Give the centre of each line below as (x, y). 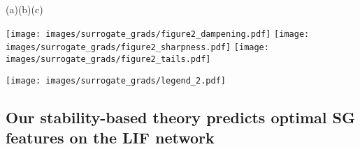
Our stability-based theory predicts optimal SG (180, 117)
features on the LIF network (110, 137)
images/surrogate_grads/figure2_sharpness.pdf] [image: (137, 48)
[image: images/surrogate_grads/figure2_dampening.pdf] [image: (158, 34)
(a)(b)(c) (24, 9)
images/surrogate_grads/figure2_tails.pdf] (108, 59)
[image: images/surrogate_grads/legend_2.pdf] (116, 80)
